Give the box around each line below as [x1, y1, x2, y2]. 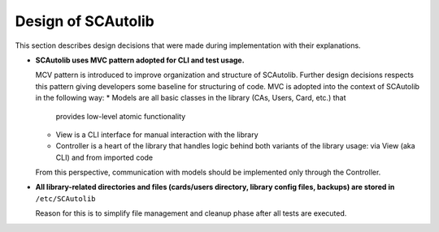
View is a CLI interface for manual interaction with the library [55, 130, 259, 140]
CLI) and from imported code [55, 153, 154, 162]
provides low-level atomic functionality [55, 111, 186, 121]
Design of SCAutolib [15, 12, 154, 30]
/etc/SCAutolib [35, 194, 97, 203]
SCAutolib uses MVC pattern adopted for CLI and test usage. [35, 55, 245, 65]
